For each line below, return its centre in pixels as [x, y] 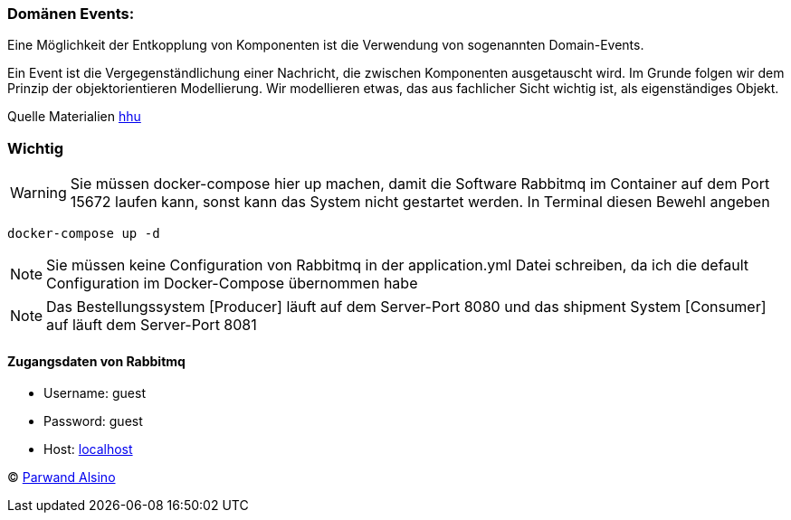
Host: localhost [88, 449]
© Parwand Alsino [62, 477]
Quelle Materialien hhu [74, 117]
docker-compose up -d [84, 234]
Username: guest [95, 393]
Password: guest [93, 421]
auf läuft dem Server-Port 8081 [152, 325]
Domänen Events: [71, 14]
